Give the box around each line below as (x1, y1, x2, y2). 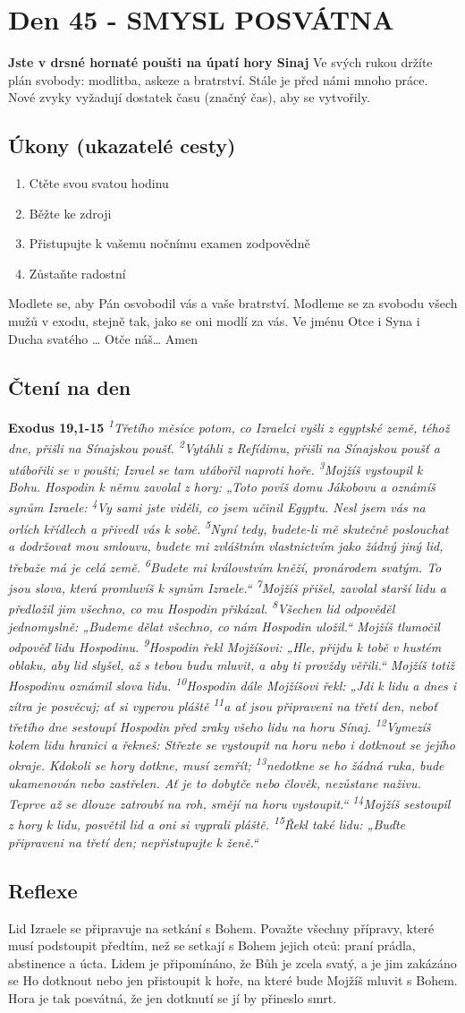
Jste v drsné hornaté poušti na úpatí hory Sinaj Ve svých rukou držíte (8, 53, 433, 72)
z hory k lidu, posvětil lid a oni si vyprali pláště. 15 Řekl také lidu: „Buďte (8, 812, 406, 834)
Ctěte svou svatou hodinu (29, 174, 169, 193)
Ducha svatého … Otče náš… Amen (8, 329, 198, 348)
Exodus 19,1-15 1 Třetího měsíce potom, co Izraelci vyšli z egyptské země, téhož (8, 416, 450, 437)
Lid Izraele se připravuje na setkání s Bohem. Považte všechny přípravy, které (8, 918, 435, 937)
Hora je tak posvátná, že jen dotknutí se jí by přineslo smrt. (8, 988, 337, 1007)
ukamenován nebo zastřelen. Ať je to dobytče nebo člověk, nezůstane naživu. (8, 773, 421, 792)
